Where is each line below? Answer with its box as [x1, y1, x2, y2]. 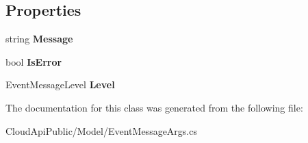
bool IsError [5, 54, 62, 68]
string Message [5, 31, 73, 46]
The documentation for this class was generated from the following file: [5, 100, 303, 114]
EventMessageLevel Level [5, 77, 115, 92]
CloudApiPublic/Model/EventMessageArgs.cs [5, 123, 197, 138]
